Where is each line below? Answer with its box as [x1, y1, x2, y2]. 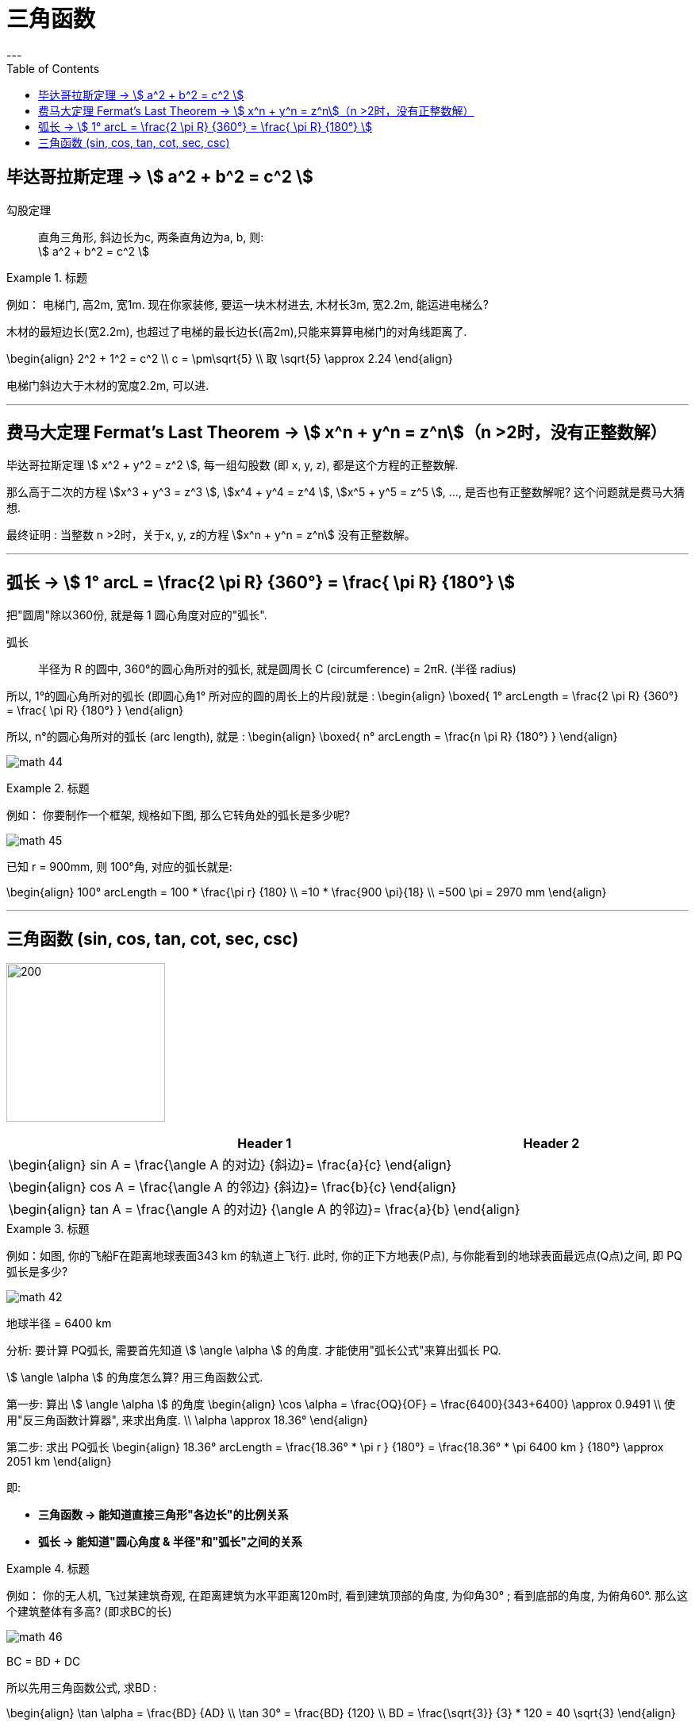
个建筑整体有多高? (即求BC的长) [6, 1605, 172, 1619]
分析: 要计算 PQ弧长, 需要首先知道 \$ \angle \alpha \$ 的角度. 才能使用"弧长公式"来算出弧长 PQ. [6, 1343, 501, 1358]
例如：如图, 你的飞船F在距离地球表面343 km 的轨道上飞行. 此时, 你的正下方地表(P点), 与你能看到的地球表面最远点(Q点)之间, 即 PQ [6, 1249, 682, 1263]
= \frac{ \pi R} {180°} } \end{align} [6, 703, 184, 718]
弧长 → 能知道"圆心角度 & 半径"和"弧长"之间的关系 [38, 1535, 302, 1549]
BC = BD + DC [6, 1655, 81, 1669]
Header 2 [523, 1135, 580, 1152]
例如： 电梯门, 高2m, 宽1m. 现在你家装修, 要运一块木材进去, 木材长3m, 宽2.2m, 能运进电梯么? [6, 297, 489, 311]
